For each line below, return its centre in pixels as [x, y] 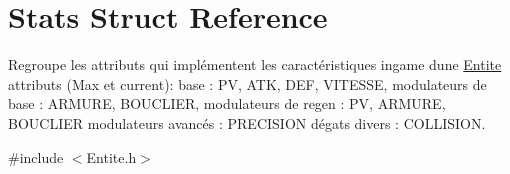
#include [36, 156]
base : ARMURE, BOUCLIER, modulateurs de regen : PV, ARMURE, [227, 103]
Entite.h [111, 156]
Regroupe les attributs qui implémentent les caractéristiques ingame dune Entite [255, 64]
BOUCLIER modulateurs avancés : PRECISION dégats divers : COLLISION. [247, 122]
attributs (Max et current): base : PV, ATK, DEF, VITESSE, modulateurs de [247, 83]
